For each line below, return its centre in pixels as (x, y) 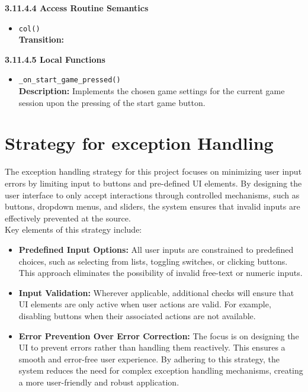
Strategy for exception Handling (139, 143)
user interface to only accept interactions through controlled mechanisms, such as (152, 195)
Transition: (41, 39)
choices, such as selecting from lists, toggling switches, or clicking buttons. (153, 261)
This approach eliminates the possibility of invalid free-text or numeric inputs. (161, 273)
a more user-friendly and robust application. (99, 382)
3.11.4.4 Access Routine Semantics (77, 8)
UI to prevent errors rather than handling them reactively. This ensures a (152, 347)
